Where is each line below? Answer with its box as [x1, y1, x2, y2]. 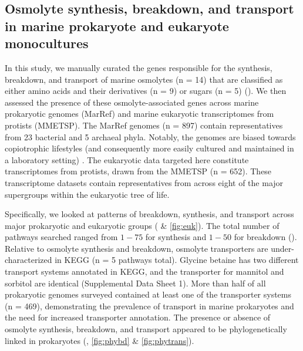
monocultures [5, 34, 89, 52]
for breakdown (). [234, 231, 297, 243]
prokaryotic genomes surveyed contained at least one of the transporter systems [5, 288, 292, 301]
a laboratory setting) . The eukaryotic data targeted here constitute [5, 153, 249, 166]
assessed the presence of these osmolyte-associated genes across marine [5, 96, 259, 108]
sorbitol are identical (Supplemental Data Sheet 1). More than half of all [5, 276, 266, 289]
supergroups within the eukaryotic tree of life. [5, 188, 170, 200]
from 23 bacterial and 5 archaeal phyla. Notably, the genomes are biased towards [5, 130, 296, 143]
